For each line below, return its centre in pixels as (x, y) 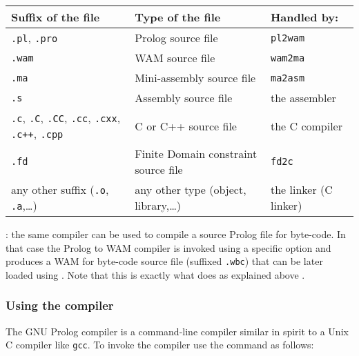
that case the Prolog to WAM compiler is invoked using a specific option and (168, 247)
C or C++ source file (186, 126)
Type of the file (178, 17)
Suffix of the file (56, 17)
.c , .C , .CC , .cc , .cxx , (66, 118)
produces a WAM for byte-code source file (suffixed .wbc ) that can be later (164, 261)
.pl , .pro (35, 38)
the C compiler (307, 126)
